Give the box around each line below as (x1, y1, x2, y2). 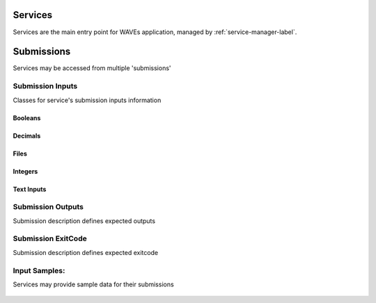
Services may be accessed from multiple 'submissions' (13, 64, 171, 72)
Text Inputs (13, 185, 47, 193)
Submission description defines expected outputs (13, 216, 156, 225)
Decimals (13, 131, 41, 140)
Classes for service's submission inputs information (13, 96, 162, 104)
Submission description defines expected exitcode (13, 248, 159, 256)
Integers (13, 167, 38, 175)
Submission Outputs (13, 202, 84, 212)
